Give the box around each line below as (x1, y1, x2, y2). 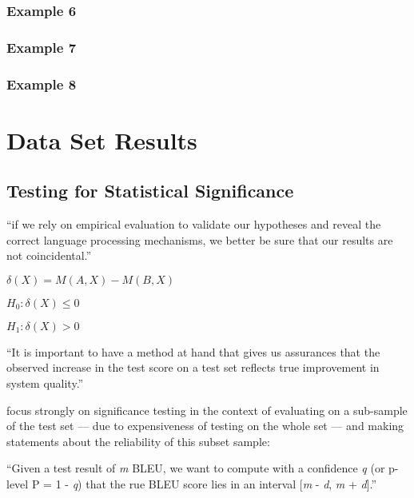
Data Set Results (6, 123, 197, 156)
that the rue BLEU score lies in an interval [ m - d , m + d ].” (86, 476, 377, 492)
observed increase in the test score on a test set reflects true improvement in (6, 359, 380, 376)
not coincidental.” (6, 247, 92, 264)
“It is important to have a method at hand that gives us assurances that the (6, 343, 380, 360)
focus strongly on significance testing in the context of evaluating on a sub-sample (6, 401, 408, 418)
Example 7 (6, 37, 77, 57)
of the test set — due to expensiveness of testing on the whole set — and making (6, 417, 404, 434)
